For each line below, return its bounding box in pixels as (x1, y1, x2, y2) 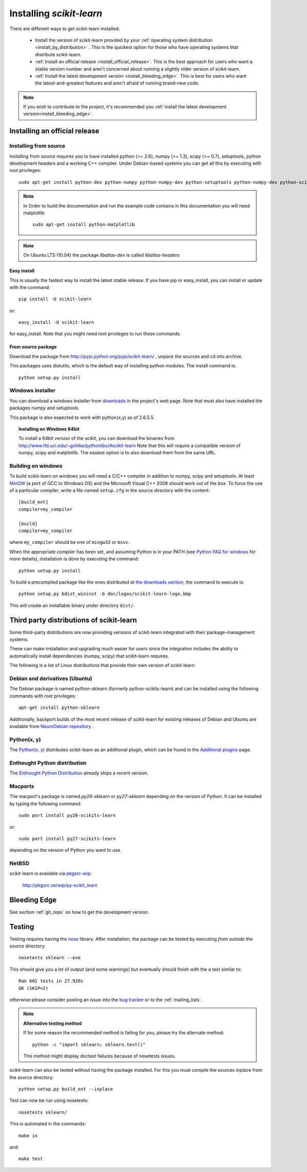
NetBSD (9, 860, 30, 867)
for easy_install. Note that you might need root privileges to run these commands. (9, 330, 181, 337)
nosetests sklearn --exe (18, 955, 81, 961)
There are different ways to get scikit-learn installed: (9, 26, 120, 32)
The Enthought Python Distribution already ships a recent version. (9, 770, 148, 776)
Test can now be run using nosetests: (9, 1097, 89, 1103)
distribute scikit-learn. (35, 51, 82, 57)
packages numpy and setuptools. (9, 405, 80, 411)
